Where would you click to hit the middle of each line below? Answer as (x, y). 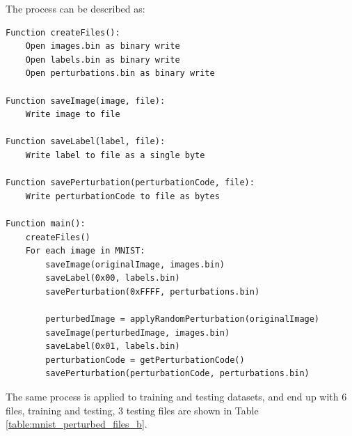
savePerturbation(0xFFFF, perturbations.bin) (153, 291)
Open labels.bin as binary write (103, 60)
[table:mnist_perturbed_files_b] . (77, 424)
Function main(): (46, 223)
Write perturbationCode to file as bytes (122, 196)
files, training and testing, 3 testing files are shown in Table (132, 410)
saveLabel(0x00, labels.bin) (113, 278)
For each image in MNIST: (85, 251)
